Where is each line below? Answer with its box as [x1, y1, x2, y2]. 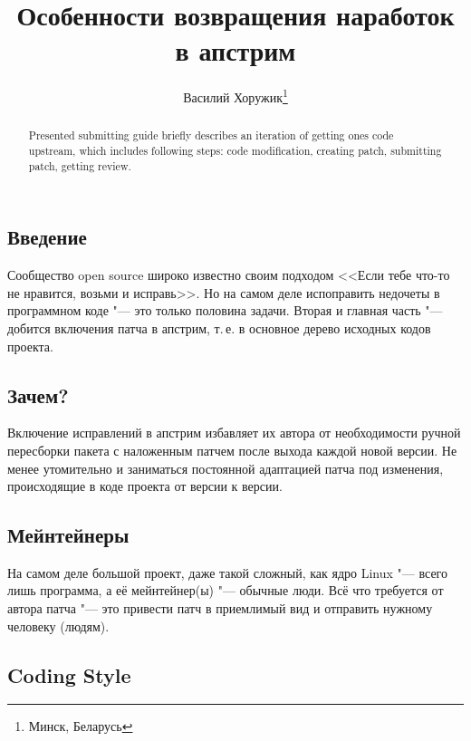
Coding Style [7, 660, 131, 688]
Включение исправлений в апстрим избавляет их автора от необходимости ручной [7, 423, 461, 442]
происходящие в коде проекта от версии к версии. [7, 476, 283, 496]
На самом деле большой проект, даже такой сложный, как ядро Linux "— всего [7, 563, 448, 582]
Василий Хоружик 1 [183, 85, 288, 106]
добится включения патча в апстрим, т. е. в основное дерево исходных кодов [7, 318, 431, 337]
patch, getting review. [28, 158, 131, 173]
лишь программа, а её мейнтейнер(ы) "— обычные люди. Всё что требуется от [7, 581, 444, 600]
